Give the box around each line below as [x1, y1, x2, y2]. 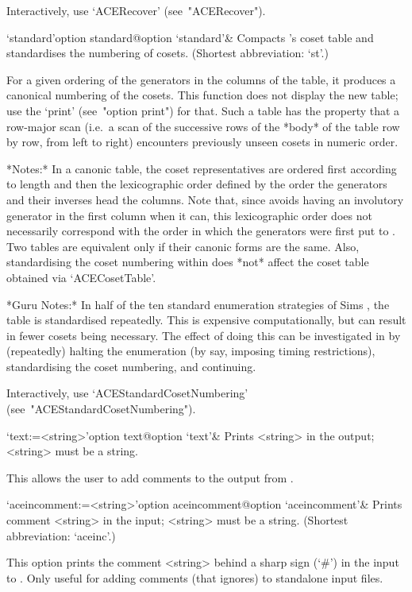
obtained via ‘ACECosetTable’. [6, 269, 156, 285]
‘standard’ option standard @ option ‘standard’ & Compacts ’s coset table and [6, 29, 374, 45]
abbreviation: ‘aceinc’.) [6, 527, 116, 544]
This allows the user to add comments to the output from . [6, 469, 294, 486]
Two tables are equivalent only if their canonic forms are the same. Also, [6, 238, 360, 254]
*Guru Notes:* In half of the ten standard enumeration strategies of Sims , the [6, 296, 390, 312]
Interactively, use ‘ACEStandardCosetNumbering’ [6, 385, 248, 401]
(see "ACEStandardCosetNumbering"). [6, 400, 196, 417]
